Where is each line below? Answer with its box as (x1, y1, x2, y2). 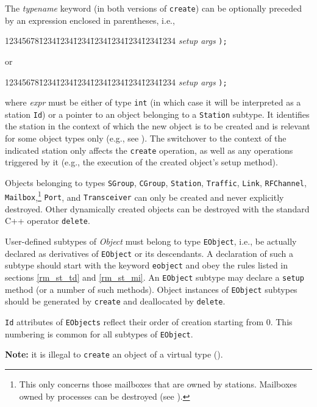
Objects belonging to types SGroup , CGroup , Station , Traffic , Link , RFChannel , (5, 176, 307, 189)
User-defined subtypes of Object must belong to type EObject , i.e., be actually (5, 235, 297, 248)
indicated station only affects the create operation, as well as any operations (5, 143, 293, 156)
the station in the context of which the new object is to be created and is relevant (5, 120, 310, 132)
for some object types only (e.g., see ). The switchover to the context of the (5, 132, 287, 145)
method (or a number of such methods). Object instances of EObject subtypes (5, 283, 297, 295)
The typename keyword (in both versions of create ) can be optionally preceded (5, 2, 302, 14)
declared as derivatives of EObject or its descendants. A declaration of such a (5, 247, 294, 259)
